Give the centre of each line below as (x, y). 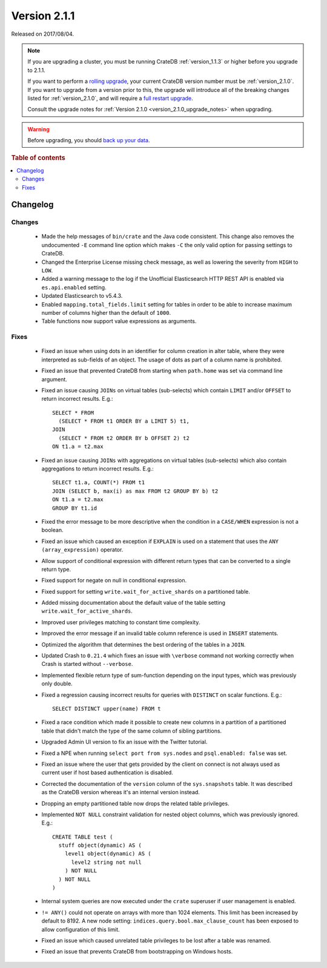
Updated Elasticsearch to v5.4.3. (82, 296)
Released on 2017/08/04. (43, 34)
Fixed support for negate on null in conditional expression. (114, 581)
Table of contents (38, 158)
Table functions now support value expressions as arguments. (119, 321)
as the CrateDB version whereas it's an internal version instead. (121, 792)
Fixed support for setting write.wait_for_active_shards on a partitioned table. (146, 591)
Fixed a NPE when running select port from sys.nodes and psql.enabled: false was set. (164, 753)
